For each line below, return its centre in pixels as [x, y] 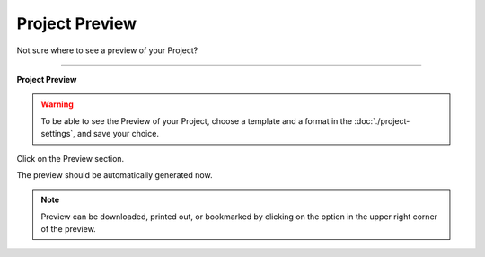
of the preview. [68, 229]
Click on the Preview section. [71, 158]
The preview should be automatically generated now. [115, 174]
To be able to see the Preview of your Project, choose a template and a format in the [197, 120]
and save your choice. [118, 134]
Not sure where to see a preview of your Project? [107, 50]
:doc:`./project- [382, 120]
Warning [57, 104]
